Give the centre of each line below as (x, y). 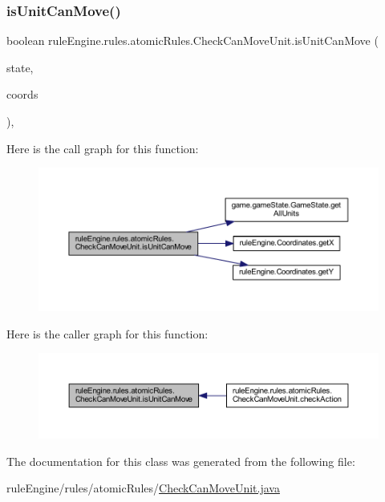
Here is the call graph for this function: (103, 148)
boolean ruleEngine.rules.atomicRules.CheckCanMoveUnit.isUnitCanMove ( (192, 40)
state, (20, 67)
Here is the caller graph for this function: (107, 333)
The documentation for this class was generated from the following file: (181, 461)
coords (22, 94)
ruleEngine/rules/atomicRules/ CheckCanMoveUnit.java (143, 488)
